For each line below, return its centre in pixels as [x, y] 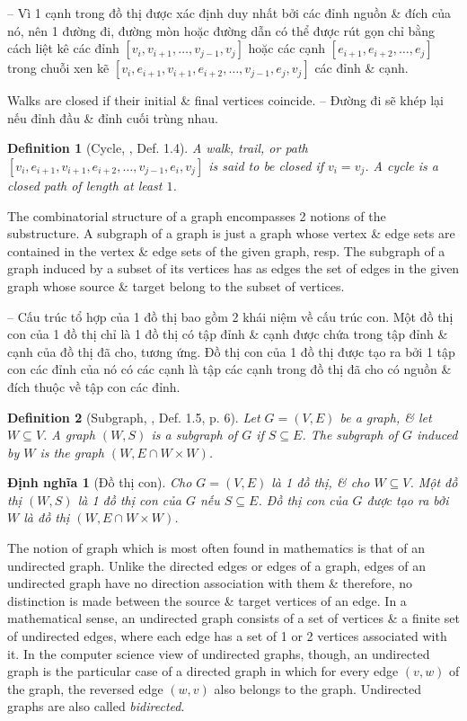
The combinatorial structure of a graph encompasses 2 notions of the [197, 215]
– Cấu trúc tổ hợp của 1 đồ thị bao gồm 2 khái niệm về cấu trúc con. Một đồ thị [230, 316]
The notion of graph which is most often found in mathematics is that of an [216, 548]
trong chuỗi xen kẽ [58, 68]
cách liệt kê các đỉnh [63, 48]
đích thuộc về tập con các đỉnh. [94, 386]
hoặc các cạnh [287, 48]
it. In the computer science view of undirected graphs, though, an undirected [219, 653]
